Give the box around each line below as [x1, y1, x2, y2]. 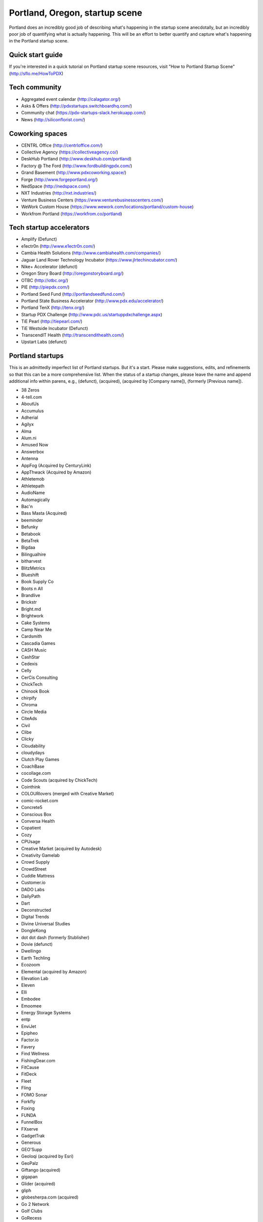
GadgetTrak [21, 1133, 45, 1138]
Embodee [21, 996, 41, 1002]
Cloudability [21, 743, 46, 749]
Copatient [21, 825, 41, 831]
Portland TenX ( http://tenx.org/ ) [21, 305, 85, 310]
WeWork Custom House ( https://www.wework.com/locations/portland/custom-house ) [21, 204, 194, 210]
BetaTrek [21, 538, 39, 544]
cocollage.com [21, 770, 51, 776]
